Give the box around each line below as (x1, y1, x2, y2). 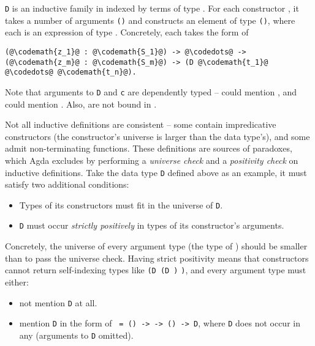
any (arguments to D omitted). (19, 328, 134, 341)
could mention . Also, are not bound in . (5, 97, 157, 110)
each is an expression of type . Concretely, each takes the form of (5, 26, 249, 39)
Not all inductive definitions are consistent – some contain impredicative (5, 118, 276, 131)
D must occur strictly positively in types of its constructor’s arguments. (19, 219, 284, 232)
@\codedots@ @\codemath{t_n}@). (5, 68, 137, 77)
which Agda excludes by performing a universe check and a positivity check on (5, 153, 298, 166)
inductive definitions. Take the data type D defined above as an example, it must (5, 166, 307, 179)
